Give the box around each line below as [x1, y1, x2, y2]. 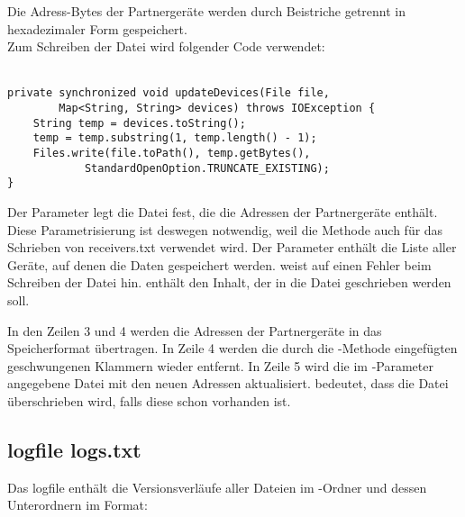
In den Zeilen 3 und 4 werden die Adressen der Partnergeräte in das [7, 321, 382, 340]
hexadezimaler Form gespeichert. [7, 19, 187, 38]
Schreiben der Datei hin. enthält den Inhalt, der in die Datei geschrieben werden [7, 273, 451, 292]
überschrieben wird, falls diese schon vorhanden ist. [7, 391, 291, 410]
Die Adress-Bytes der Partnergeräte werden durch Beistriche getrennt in [7, 2, 406, 20]
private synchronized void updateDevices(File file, [7, 86, 330, 100]
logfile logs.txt [7, 435, 141, 463]
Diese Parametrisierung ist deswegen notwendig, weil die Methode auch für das [7, 220, 443, 239]
